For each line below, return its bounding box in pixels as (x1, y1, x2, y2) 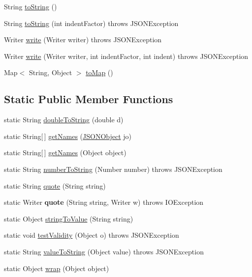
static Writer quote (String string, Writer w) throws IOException (4, 197, 204, 207)
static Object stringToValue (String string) (4, 213, 133, 223)
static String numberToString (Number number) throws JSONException (4, 164, 222, 174)
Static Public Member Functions (4, 91, 173, 107)
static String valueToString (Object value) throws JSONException (4, 246, 204, 256)
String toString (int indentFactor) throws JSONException (4, 18, 179, 28)
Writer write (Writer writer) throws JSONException (4, 34, 162, 45)
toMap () (86, 67, 113, 78)
